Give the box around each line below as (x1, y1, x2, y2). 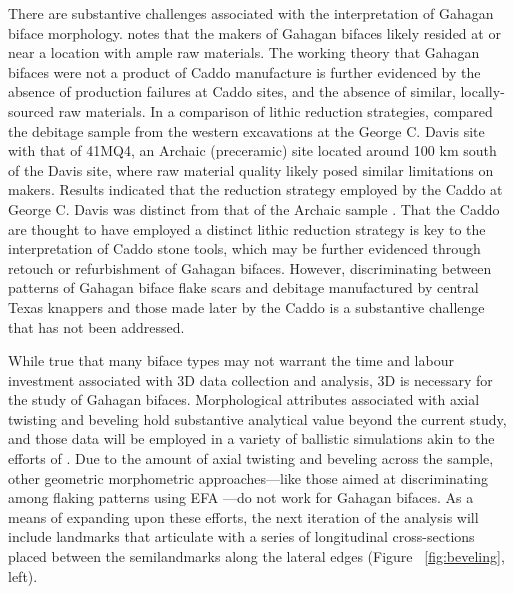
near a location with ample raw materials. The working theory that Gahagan (8, 42, 480, 63)
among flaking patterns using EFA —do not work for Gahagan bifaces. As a (8, 487, 474, 508)
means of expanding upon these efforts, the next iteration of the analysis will (8, 506, 479, 527)
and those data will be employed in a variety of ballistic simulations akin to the (8, 428, 495, 449)
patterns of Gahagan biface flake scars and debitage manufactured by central (8, 277, 479, 298)
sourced (8, 100, 55, 121)
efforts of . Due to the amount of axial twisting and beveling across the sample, (8, 448, 494, 469)
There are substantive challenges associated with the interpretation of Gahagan (8, 3, 494, 23)
